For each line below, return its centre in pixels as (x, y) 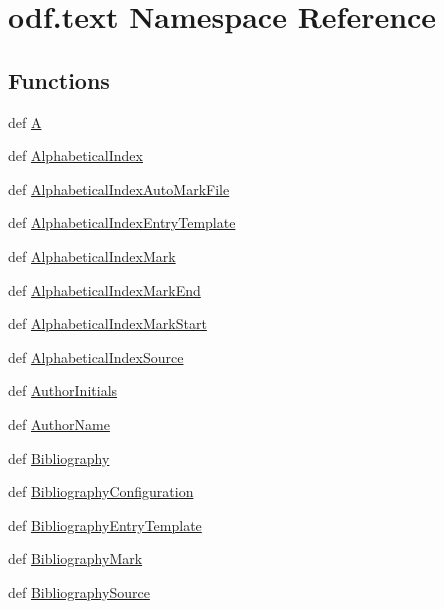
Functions (59, 79)
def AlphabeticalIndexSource (96, 356)
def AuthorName (59, 423)
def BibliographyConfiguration (101, 491)
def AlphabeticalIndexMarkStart (107, 323)
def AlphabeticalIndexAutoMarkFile (119, 188)
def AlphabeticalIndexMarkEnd (104, 289)
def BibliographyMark (75, 558)
